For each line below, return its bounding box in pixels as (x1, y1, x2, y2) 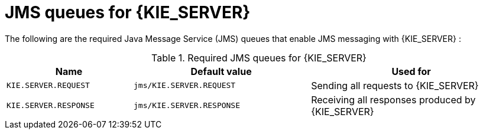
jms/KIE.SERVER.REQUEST (134, 81, 236, 90)
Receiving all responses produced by (311, 93, 476, 106)
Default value (190, 65, 252, 77)
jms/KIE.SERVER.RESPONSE (134, 101, 241, 110)
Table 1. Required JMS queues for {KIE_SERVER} (151, 51, 367, 64)
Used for (391, 65, 431, 77)
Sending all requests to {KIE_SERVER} (311, 79, 479, 91)
